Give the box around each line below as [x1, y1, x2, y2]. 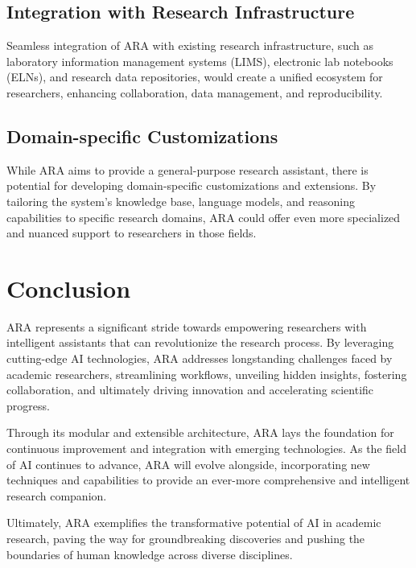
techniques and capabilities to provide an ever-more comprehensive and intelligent [6, 471, 410, 488]
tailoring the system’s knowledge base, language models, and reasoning [6, 192, 355, 209]
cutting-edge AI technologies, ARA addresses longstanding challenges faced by [6, 350, 393, 367]
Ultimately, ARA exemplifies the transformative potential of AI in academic [6, 514, 381, 531]
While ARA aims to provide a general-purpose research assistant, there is [6, 161, 369, 178]
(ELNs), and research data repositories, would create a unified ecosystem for [6, 68, 383, 85]
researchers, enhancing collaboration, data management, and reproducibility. [6, 84, 383, 101]
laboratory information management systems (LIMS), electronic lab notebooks [6, 52, 393, 69]
